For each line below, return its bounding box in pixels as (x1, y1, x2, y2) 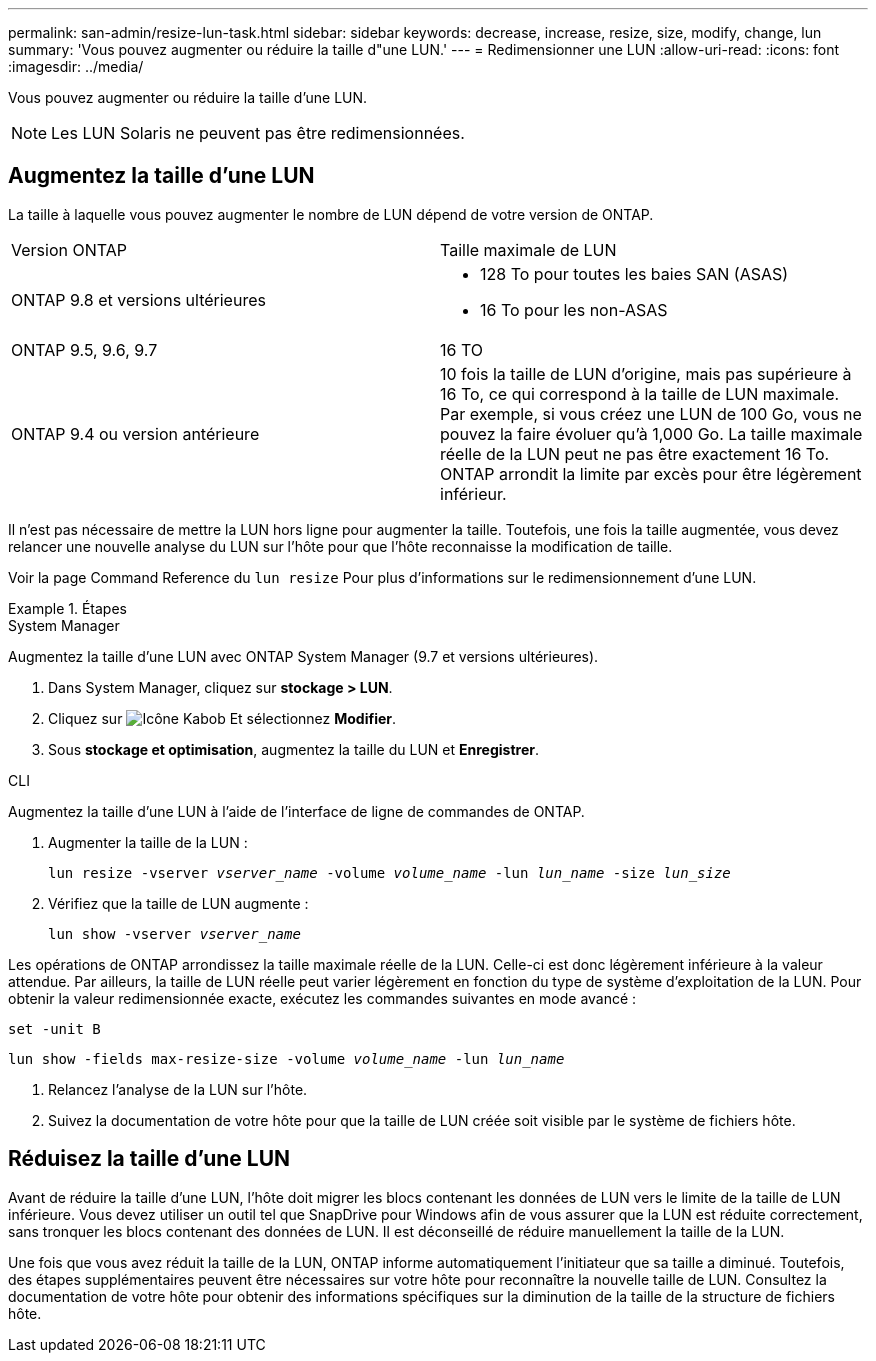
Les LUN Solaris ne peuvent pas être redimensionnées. (51, 123, 465, 143)
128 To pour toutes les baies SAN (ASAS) (480, 263, 789, 284)
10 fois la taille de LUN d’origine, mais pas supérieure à (440, 363, 852, 384)
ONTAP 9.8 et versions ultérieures (11, 289, 266, 310)
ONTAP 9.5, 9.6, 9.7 (11, 339, 158, 360)
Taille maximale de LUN (440, 239, 617, 260)
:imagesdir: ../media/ (8, 58, 144, 75)
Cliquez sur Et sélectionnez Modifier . (48, 709, 397, 727)
